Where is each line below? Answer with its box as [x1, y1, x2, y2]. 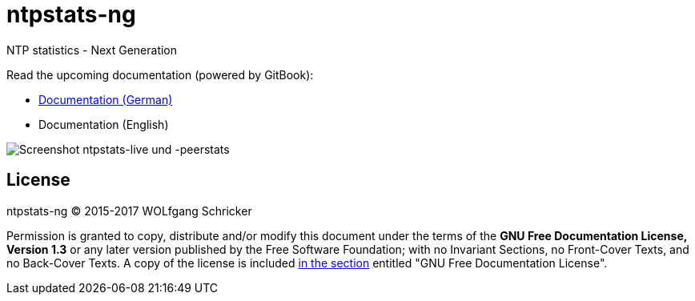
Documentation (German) [38, 92, 173, 106]
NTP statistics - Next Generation [6, 42, 178, 57]
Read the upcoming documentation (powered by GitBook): [6, 67, 314, 82]
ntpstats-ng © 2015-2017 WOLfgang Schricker [6, 203, 252, 218]
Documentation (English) [38, 117, 169, 131]
